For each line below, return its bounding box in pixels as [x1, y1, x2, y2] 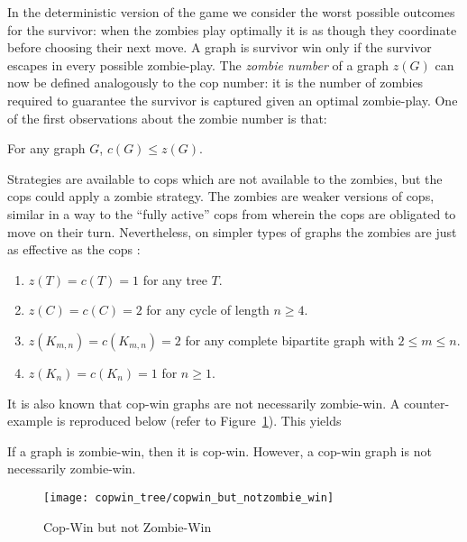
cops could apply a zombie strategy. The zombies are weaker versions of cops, [7, 187, 435, 206]
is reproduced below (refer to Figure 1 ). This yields [56, 411, 342, 430]
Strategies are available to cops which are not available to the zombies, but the [7, 169, 443, 188]
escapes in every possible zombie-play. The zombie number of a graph [7, 55, 389, 74]
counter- [403, 393, 450, 412]
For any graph [7, 139, 86, 158]
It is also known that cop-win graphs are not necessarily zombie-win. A [7, 393, 400, 412]
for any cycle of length [146, 300, 270, 319]
